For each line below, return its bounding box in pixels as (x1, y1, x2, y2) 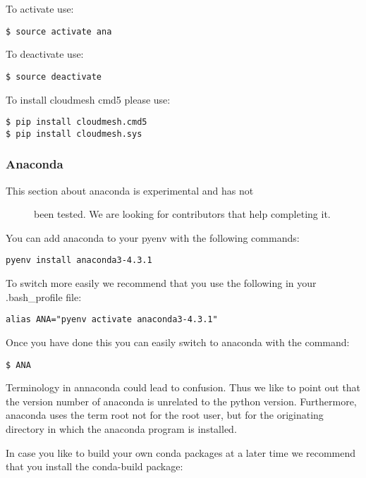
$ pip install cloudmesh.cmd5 (6, 117, 147, 128)
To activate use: (6, 1, 74, 16)
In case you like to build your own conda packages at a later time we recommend (6, 445, 356, 460)
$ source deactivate (6, 71, 102, 82)
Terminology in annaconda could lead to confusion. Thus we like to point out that (6, 380, 361, 395)
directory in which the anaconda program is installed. (6, 421, 237, 436)
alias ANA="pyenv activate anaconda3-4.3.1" (6, 314, 218, 325)
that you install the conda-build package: (6, 459, 183, 474)
